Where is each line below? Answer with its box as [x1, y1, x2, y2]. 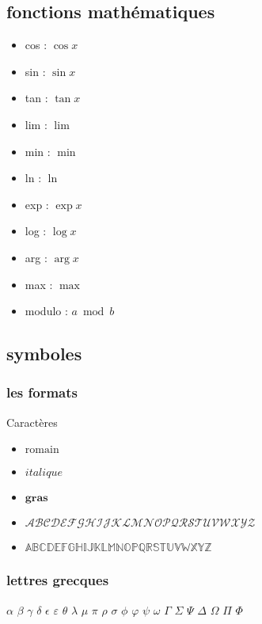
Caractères [6, 413, 58, 430]
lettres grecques [6, 570, 109, 590]
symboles [6, 341, 82, 366]
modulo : [25, 302, 68, 319]
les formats [6, 382, 78, 402]
